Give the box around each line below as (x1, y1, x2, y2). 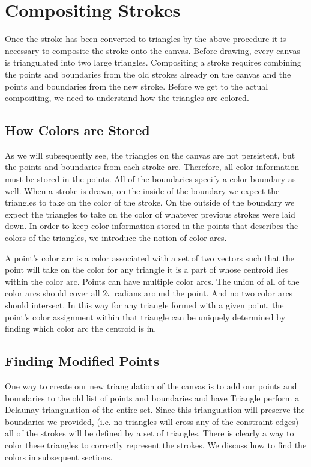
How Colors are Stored (5, 121, 150, 139)
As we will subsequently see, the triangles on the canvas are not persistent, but (5, 148, 295, 161)
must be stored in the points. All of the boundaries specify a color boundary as (5, 172, 296, 185)
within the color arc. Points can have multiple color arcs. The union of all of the (5, 275, 300, 287)
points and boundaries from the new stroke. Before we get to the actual (5, 79, 268, 92)
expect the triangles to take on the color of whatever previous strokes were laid (5, 207, 295, 220)
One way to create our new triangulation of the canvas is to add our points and (5, 380, 297, 392)
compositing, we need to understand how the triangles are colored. (5, 91, 249, 104)
